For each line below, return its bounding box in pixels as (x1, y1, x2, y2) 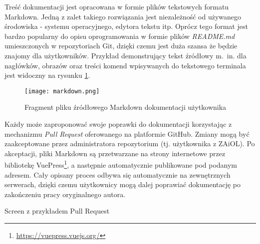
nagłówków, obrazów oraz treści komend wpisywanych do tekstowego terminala (4, 60, 246, 70)
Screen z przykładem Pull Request (4, 206, 110, 216)
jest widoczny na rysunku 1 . (4, 70, 90, 80)
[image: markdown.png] (24, 87, 100, 95)
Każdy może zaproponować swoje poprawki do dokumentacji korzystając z (4, 119, 232, 129)
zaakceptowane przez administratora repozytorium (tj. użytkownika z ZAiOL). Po (4, 138, 255, 149)
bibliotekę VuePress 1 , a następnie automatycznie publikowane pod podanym (4, 158, 238, 170)
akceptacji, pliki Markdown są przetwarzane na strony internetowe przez (4, 148, 226, 158)
